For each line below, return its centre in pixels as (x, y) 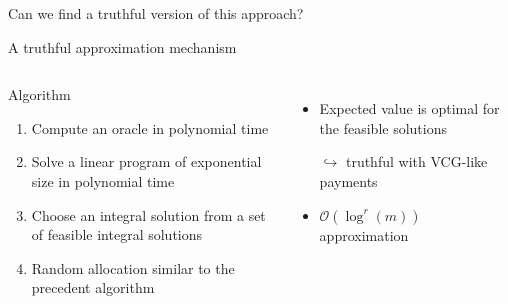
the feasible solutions (383, 127)
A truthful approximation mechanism (122, 46)
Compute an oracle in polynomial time (150, 127)
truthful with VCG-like (416, 161)
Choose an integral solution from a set (148, 214)
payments (348, 180)
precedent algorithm (93, 287)
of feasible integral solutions (117, 234)
